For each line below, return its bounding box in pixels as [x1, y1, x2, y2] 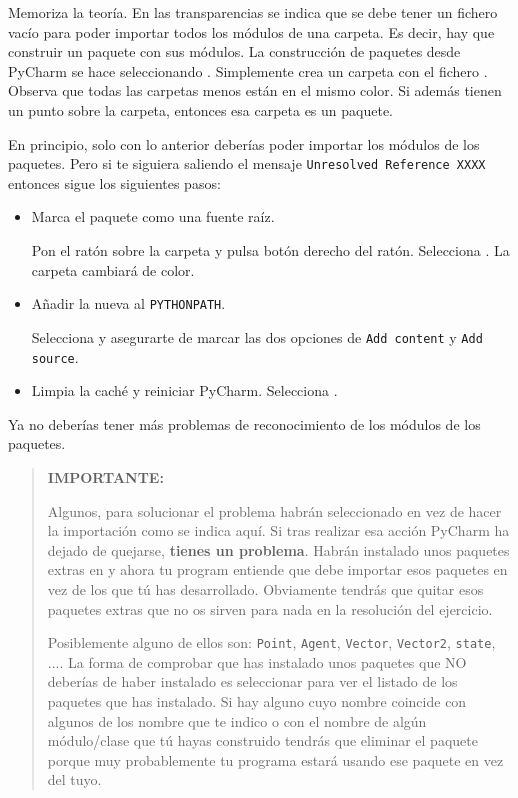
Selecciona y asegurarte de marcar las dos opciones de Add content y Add [31, 326, 483, 347]
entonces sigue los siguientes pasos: [8, 172, 221, 193]
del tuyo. [47, 769, 102, 790]
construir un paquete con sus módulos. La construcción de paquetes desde [8, 41, 461, 62]
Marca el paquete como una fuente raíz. [31, 206, 275, 227]
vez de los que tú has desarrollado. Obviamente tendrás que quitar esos [47, 578, 484, 599]
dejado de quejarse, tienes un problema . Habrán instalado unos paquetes [47, 539, 510, 560]
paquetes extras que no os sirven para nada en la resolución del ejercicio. [47, 598, 493, 619]
